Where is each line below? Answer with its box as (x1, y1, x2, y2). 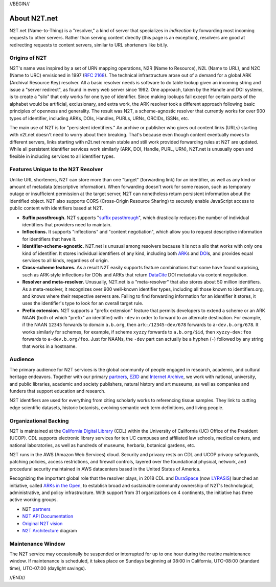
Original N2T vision (22, 520, 63, 526)
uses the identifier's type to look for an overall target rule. (22, 300, 144, 307)
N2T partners (22, 506, 51, 512)
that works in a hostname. (22, 343, 77, 349)
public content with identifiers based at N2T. (9, 205, 103, 212)
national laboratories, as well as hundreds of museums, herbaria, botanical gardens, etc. (9, 442, 196, 448)
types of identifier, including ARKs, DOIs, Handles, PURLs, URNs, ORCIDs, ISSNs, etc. (9, 115, 189, 121)
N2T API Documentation (22, 513, 74, 520)
